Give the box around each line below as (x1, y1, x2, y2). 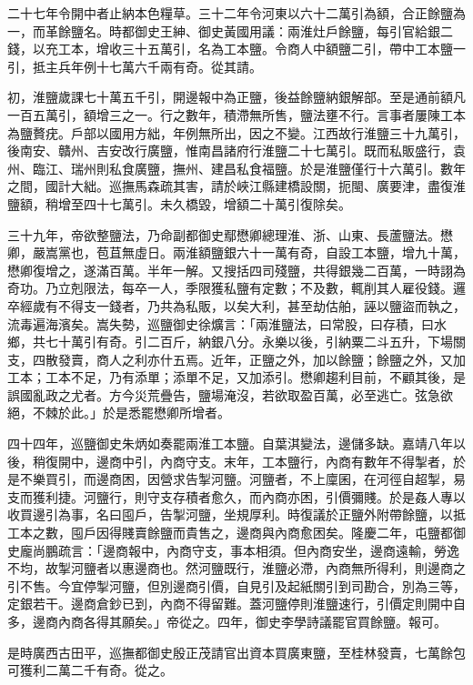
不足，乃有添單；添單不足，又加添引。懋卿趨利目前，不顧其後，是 (70, 368, 466, 387)
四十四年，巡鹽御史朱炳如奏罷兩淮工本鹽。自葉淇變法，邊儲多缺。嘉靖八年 (7, 434, 453, 453)
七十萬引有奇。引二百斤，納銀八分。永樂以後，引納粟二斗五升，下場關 (45, 332, 466, 351)
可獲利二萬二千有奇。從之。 (7, 660, 173, 680)
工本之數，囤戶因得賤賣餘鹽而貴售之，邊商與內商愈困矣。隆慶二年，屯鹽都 (7, 523, 453, 542)
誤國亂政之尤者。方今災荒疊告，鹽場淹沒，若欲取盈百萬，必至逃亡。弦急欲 (7, 385, 453, 404)
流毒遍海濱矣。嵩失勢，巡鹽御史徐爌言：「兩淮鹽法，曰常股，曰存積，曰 (7, 314, 434, 333)
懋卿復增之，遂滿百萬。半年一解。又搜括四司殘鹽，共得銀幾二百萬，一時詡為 (7, 260, 466, 279)
